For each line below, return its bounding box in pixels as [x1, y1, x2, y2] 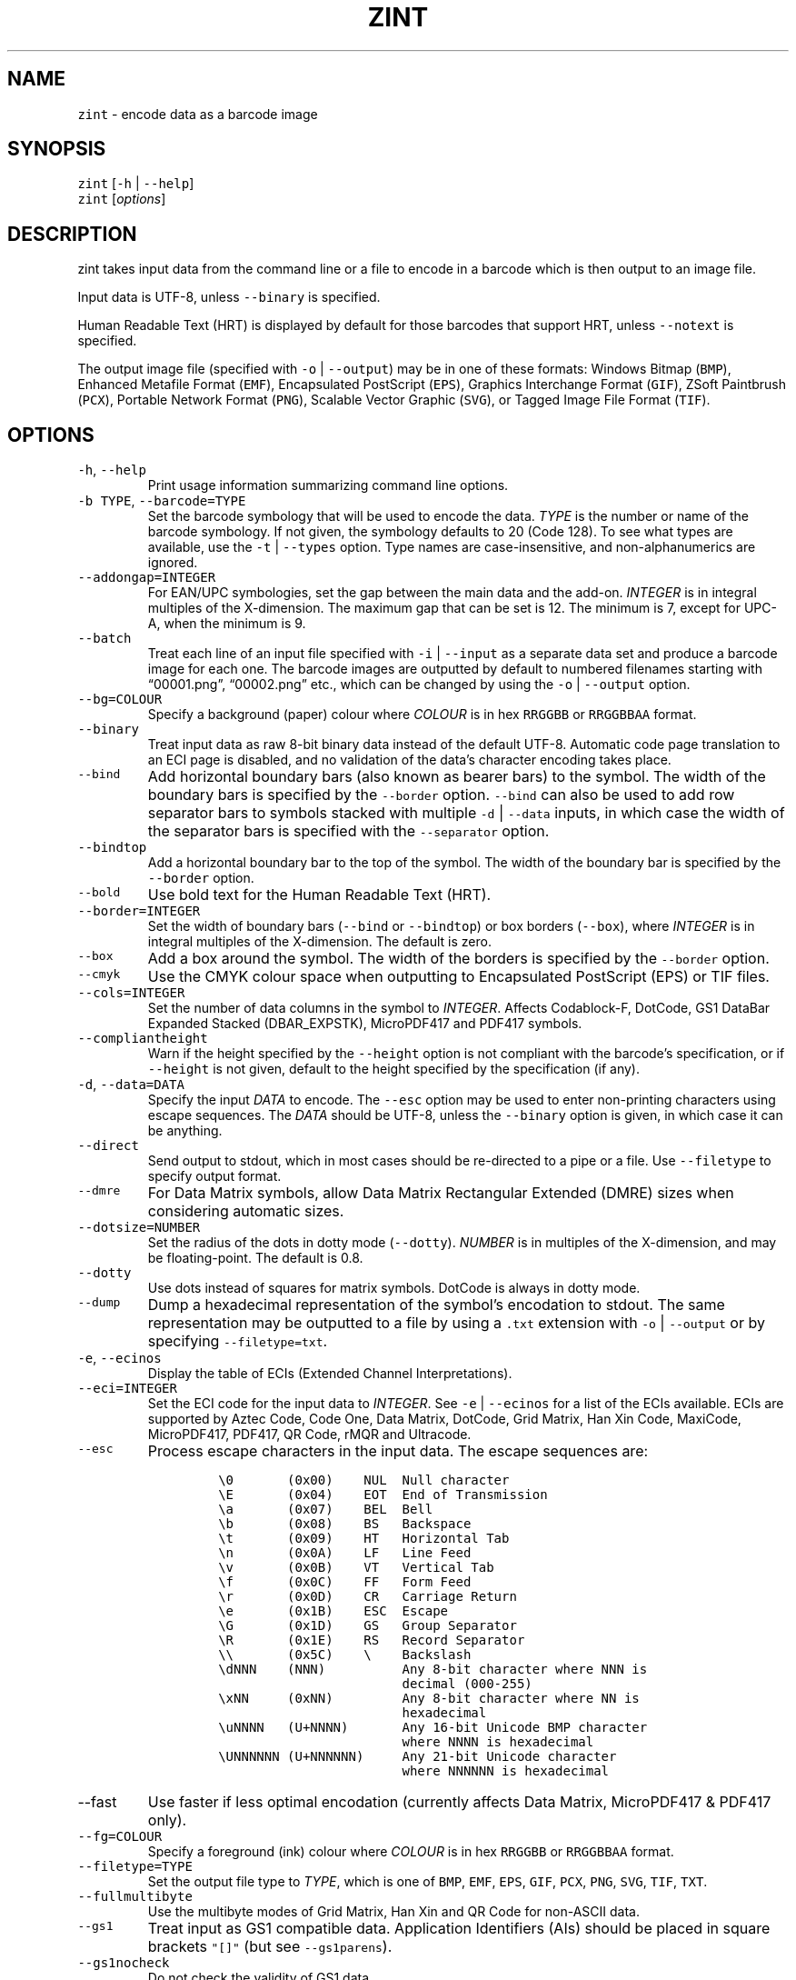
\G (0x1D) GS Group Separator [218, 1618, 517, 1634]
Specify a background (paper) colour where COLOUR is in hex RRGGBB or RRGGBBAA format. [147, 706, 697, 723]
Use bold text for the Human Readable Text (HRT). [147, 885, 492, 905]
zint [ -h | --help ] [77, 175, 194, 192]
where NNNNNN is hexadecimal [402, 1764, 610, 1779]
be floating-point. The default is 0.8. [147, 1250, 363, 1266]
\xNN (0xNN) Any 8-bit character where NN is [218, 1691, 640, 1706]
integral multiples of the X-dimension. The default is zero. [147, 934, 492, 950]
